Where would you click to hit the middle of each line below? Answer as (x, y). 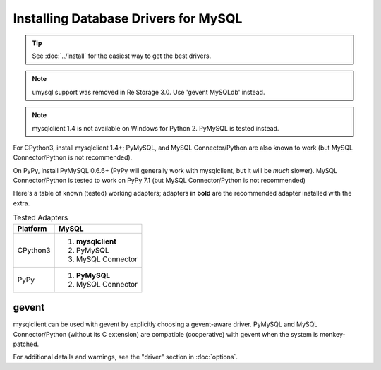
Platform (32, 228)
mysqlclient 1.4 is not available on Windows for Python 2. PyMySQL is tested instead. (156, 128)
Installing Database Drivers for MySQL (128, 18)
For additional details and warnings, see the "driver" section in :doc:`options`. (125, 357)
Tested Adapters (41, 217)
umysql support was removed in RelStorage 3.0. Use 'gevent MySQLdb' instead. (149, 92)
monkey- (333, 334)
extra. (22, 203)
